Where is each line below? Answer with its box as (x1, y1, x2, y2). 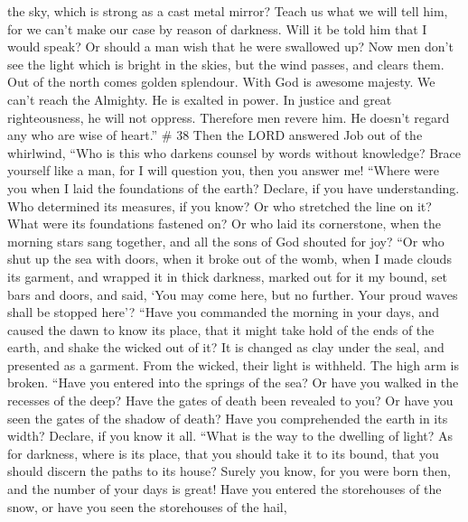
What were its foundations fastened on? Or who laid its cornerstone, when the (7, 214, 442, 233)
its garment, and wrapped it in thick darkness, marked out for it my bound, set (7, 266, 448, 285)
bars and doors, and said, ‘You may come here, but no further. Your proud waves (7, 284, 458, 303)
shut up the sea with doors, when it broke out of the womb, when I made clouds (7, 249, 452, 268)
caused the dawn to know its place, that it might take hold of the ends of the (7, 320, 435, 339)
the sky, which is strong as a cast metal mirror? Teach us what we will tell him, (7, 2, 448, 20)
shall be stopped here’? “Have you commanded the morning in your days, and (7, 303, 439, 322)
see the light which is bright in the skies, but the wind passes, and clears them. (7, 54, 445, 73)
